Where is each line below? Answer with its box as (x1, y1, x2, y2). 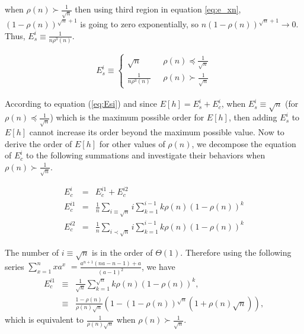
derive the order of (5, 137, 72, 149)
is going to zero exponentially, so (80, 17, 199, 30)
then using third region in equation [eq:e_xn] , (75, 3, 241, 15)
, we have (141, 260, 175, 272)
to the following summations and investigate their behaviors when (25, 149, 265, 161)
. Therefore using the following (180, 246, 292, 258)
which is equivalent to (5, 313, 84, 326)
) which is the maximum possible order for (50, 111, 204, 123)
